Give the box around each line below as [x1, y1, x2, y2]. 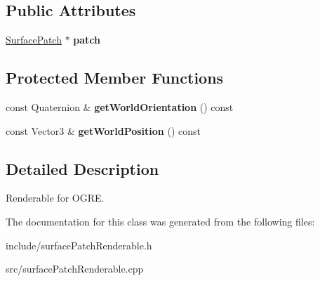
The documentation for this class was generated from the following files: [6, 214, 315, 228]
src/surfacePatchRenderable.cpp [6, 261, 144, 276]
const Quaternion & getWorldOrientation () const [6, 100, 234, 114]
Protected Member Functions [6, 67, 224, 89]
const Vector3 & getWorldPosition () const [6, 123, 201, 138]
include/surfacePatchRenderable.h [6, 237, 152, 252]
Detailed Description [6, 157, 159, 179]
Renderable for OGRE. [6, 190, 105, 205]
